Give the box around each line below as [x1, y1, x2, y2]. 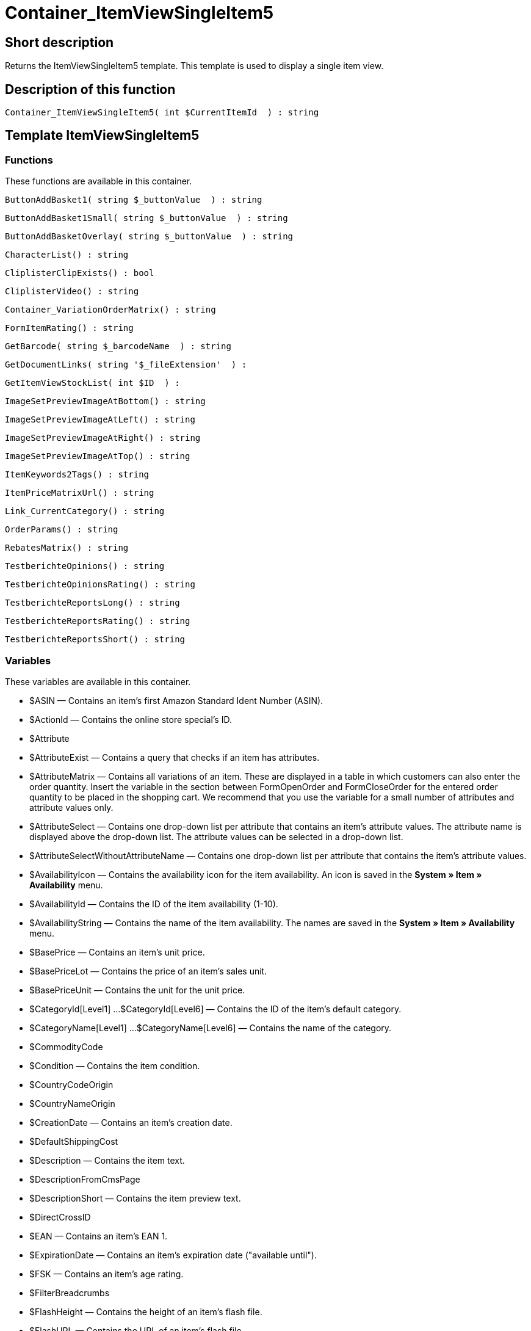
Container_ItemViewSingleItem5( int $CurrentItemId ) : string [5, 107, 319, 118]
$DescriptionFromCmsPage [29, 1173, 140, 1184]
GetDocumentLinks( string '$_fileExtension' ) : [5, 360, 247, 370]
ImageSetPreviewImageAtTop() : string [5, 451, 190, 462]
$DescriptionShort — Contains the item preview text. [29, 1192, 241, 1203]
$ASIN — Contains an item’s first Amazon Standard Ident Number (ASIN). [29, 695, 323, 706]
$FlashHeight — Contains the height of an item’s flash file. [29, 1306, 262, 1317]
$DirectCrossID [29, 1211, 91, 1222]
